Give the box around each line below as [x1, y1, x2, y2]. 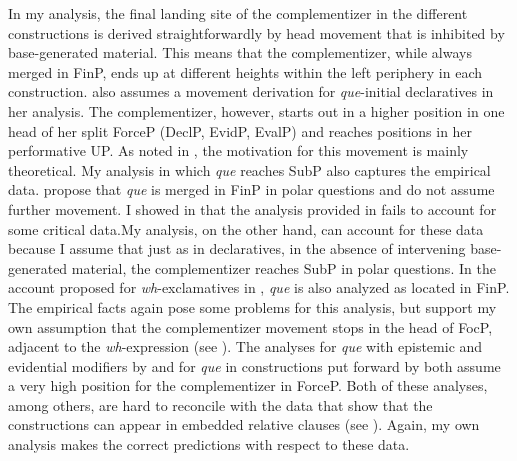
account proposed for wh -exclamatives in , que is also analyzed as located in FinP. [8, 277, 510, 298]
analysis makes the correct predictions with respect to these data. [8, 434, 410, 455]
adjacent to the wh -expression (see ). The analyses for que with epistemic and [8, 336, 483, 357]
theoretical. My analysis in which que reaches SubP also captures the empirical [8, 159, 491, 180]
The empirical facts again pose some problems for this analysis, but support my [8, 296, 497, 317]
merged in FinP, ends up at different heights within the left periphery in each [8, 61, 483, 82]
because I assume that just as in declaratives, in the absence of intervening [8, 238, 466, 259]
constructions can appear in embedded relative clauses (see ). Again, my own [8, 414, 480, 435]
